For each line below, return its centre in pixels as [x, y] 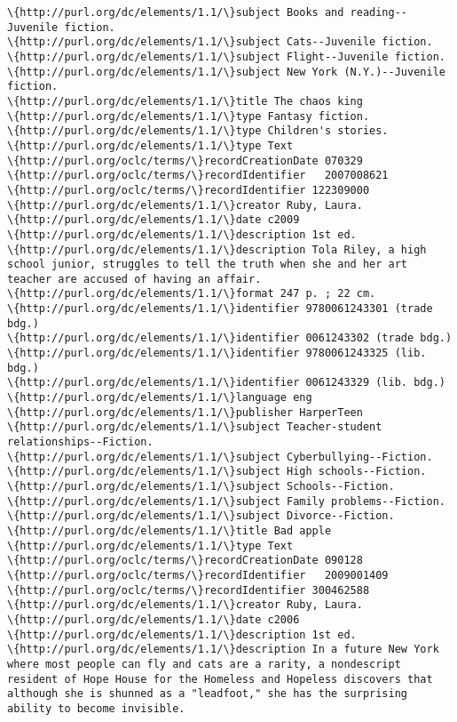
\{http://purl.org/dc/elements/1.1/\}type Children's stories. [198, 131]
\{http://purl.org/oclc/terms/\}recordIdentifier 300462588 [189, 590]
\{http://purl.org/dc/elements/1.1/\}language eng [160, 398]
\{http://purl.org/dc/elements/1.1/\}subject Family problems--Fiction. [226, 501]
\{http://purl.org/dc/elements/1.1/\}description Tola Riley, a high [217, 249]
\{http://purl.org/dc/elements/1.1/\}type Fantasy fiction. [189, 116]
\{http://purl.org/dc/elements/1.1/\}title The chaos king [185, 101]
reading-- [379, 12]
